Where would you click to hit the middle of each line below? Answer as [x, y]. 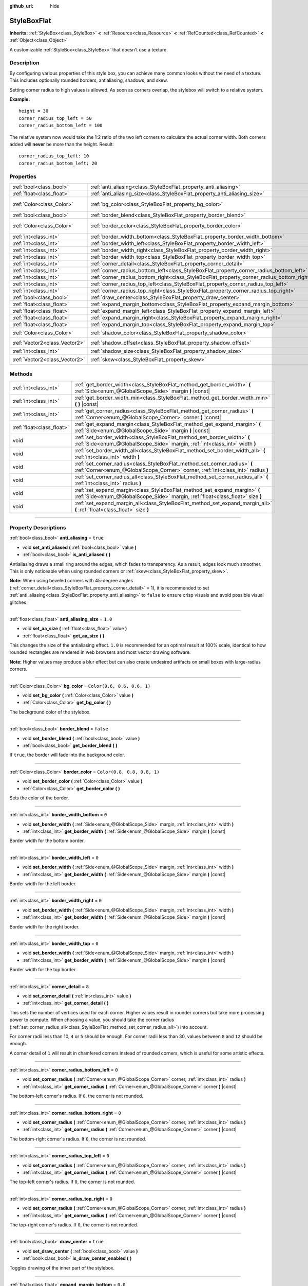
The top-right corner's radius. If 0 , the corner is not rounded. [74, 1225]
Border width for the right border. [44, 926]
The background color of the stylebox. [50, 712]
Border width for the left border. [43, 884]
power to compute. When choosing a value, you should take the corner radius [92, 1020]
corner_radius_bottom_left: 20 [58, 163]
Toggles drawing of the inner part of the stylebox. [62, 1267]
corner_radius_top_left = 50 [55, 118]
